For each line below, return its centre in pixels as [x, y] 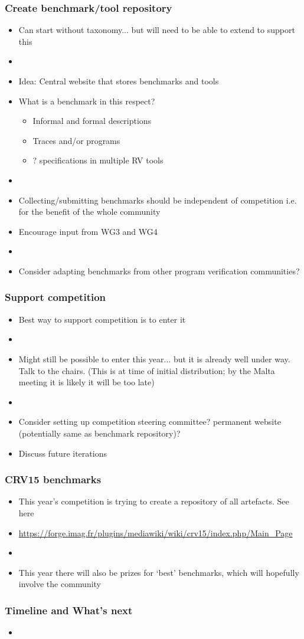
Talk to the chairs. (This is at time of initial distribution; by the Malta [147, 370]
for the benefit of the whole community [89, 212]
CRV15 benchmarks [53, 479]
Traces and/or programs [76, 140]
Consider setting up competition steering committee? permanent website [150, 422]
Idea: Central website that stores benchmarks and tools [119, 81]
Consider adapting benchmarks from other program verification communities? [159, 271]
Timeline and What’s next [69, 610]
